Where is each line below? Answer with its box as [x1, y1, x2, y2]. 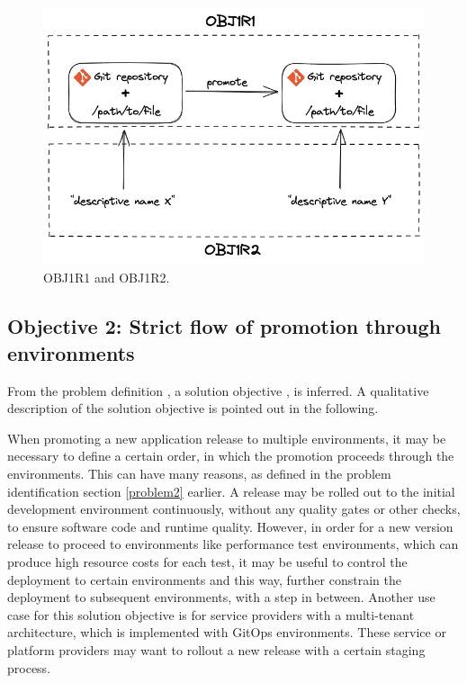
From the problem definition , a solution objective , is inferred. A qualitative [7, 381, 429, 400]
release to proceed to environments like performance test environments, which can [7, 535, 459, 553]
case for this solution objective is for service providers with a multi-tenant [7, 605, 415, 624]
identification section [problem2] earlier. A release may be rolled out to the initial [7, 481, 455, 500]
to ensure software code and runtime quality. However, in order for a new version [7, 517, 454, 535]
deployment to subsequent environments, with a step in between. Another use [7, 588, 436, 607]
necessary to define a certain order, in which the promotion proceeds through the [7, 446, 454, 465]
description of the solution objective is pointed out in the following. [7, 399, 379, 418]
